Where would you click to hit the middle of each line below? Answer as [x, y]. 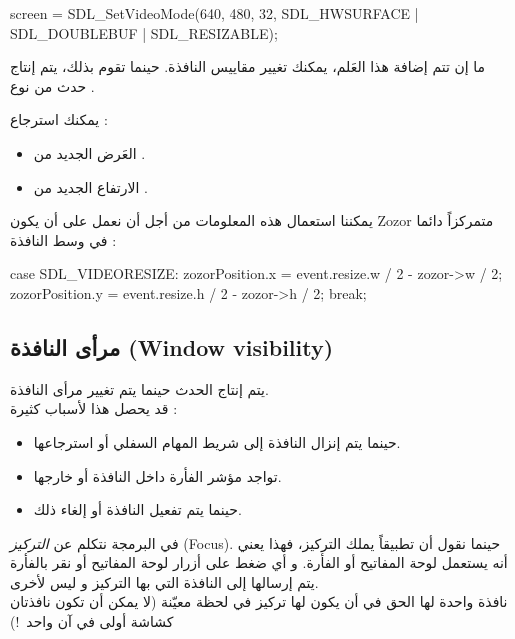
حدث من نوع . [52, 85]
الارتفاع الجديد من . [90, 186]
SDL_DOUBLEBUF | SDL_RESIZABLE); [144, 32]
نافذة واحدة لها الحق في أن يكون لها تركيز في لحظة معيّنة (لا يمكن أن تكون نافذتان [259, 601]
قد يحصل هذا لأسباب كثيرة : [94, 408]
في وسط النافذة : [63, 239]
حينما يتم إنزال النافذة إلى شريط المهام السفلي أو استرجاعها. [217, 441]
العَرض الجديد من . [89, 152]
